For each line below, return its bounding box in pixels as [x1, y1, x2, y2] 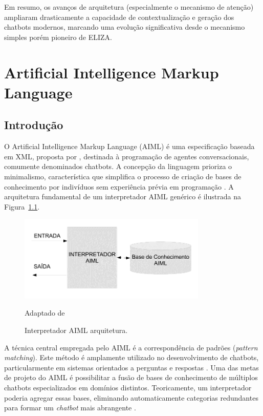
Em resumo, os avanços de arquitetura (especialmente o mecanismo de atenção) [4, 2, 254, 12]
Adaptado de [25, 307, 65, 318]
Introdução [4, 117, 63, 133]
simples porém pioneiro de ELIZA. [4, 31, 113, 42]
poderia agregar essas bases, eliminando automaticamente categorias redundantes [4, 392, 258, 403]
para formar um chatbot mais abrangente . [4, 402, 136, 413]
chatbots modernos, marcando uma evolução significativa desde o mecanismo [4, 22, 245, 32]
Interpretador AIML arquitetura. [25, 325, 128, 335]
